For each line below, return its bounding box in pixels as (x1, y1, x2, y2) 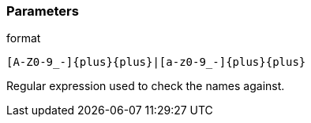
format (6, 31, 41, 45)
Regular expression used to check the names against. (6, 79, 285, 93)
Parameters (6, 3, 79, 19)
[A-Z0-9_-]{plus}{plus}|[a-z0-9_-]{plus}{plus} (6, 56, 306, 69)
